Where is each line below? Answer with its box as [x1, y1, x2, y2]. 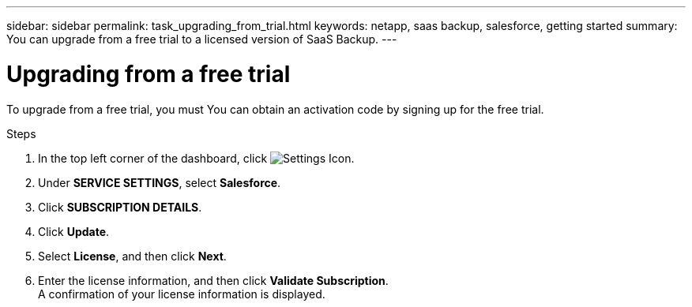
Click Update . [38, 224, 110, 238]
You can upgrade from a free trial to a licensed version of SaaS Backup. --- [6, 32, 397, 46]
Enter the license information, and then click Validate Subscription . [38, 273, 389, 287]
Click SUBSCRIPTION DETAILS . [38, 200, 202, 214]
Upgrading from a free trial [6, 60, 291, 88]
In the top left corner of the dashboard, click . [38, 151, 355, 165]
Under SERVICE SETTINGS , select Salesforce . [38, 175, 281, 189]
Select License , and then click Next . [38, 249, 227, 263]
